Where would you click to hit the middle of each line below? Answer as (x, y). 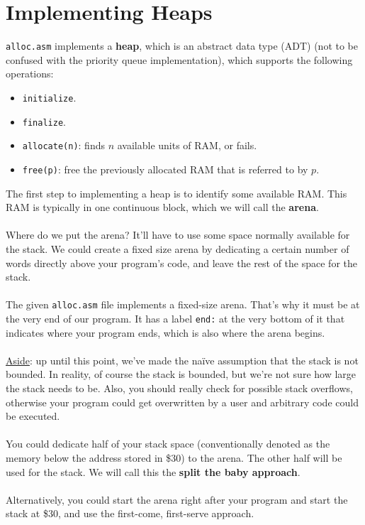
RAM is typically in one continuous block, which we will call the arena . (162, 207)
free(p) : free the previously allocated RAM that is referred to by (165, 169)
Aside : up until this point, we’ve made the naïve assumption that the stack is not (182, 360)
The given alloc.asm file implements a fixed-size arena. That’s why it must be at (183, 304)
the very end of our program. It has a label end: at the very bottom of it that (175, 318)
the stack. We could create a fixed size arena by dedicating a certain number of (178, 248)
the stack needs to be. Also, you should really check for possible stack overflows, (179, 388)
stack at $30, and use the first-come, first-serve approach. (130, 513)
